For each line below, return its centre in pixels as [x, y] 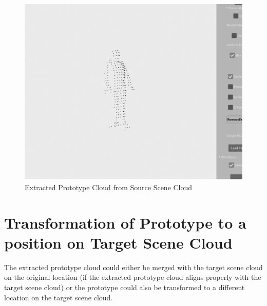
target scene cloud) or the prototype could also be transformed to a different [125, 287]
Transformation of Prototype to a [125, 222]
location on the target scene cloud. [59, 297]
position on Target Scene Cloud [118, 242]
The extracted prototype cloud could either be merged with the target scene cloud [133, 267]
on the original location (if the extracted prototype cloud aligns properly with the [133, 277]
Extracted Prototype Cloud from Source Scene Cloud [109, 187]
